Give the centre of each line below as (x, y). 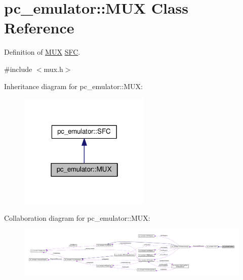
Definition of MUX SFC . (42, 52)
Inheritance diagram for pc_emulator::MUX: (73, 86)
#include (18, 69)
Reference (39, 28)
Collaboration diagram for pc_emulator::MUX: (77, 217)
